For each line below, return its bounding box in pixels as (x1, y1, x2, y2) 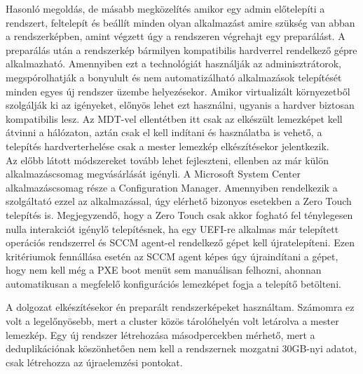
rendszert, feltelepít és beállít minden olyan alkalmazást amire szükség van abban (6, 15, 355, 29)
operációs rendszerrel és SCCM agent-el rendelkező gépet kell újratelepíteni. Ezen (6, 235, 355, 250)
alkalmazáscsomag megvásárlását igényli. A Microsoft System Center (6, 166, 301, 181)
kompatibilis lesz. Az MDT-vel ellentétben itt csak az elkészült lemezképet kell (6, 111, 343, 126)
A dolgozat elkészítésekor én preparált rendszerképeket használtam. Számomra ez (6, 300, 355, 314)
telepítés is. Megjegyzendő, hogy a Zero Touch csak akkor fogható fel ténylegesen (6, 207, 353, 222)
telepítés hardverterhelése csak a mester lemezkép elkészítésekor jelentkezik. (6, 138, 329, 153)
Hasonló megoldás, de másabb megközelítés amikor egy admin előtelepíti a (6, 1, 325, 15)
